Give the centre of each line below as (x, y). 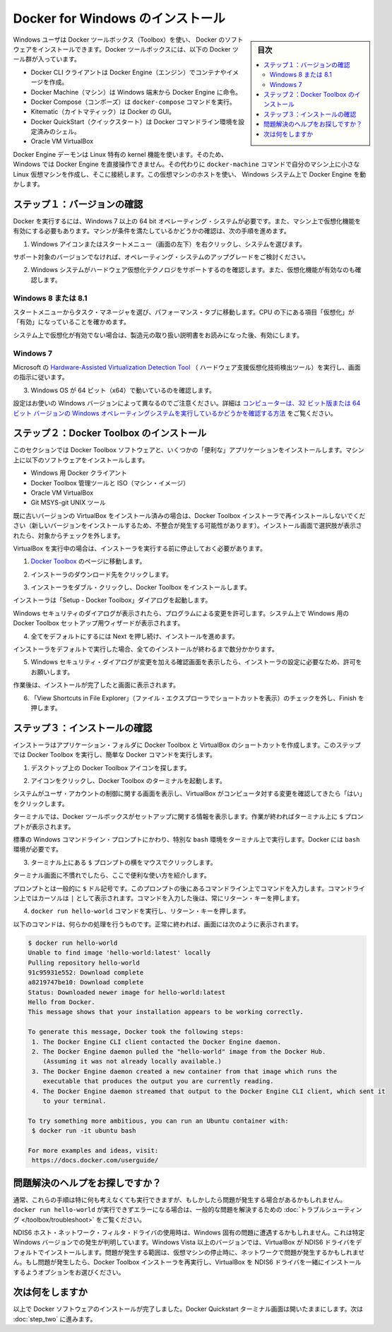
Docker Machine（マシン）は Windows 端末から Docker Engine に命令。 (136, 92)
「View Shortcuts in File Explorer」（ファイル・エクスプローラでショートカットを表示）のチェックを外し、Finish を (198, 698)
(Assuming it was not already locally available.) (132, 1061)
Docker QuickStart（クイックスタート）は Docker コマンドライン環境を (135, 122)
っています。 (62, 59)
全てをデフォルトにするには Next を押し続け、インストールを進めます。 (135, 636)
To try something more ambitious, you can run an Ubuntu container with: (158, 1121)
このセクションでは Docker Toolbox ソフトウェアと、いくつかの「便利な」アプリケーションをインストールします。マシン (189, 450)
